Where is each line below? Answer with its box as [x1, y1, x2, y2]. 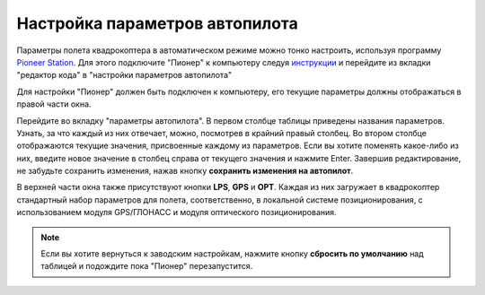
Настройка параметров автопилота [16, 13, 298, 33]
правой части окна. [16, 99, 92, 109]
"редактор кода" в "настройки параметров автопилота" [16, 70, 233, 81]
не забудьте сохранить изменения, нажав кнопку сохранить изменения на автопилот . [16, 166, 354, 177]
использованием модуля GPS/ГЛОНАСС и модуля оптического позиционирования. [16, 207, 337, 218]
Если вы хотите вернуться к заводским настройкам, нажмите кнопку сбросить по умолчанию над [40, 248, 424, 259]
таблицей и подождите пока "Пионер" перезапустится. [40, 261, 253, 272]
